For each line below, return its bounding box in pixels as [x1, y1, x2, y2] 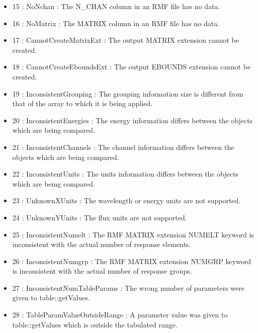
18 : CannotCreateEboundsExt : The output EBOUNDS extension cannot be [12, 61, 251, 72]
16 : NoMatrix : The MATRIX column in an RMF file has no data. [12, 18, 220, 28]
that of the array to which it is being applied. [12, 98, 153, 109]
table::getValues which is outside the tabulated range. [12, 319, 178, 329]
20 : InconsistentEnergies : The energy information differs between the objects [12, 115, 253, 125]
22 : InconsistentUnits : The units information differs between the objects [12, 169, 239, 179]
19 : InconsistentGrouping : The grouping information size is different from [12, 88, 243, 99]
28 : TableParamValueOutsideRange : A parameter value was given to [12, 309, 228, 320]
